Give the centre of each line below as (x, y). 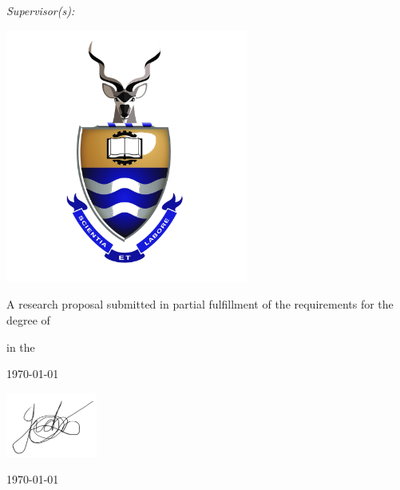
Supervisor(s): (41, 10)
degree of (28, 320)
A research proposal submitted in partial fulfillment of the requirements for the (200, 304)
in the (21, 347)
